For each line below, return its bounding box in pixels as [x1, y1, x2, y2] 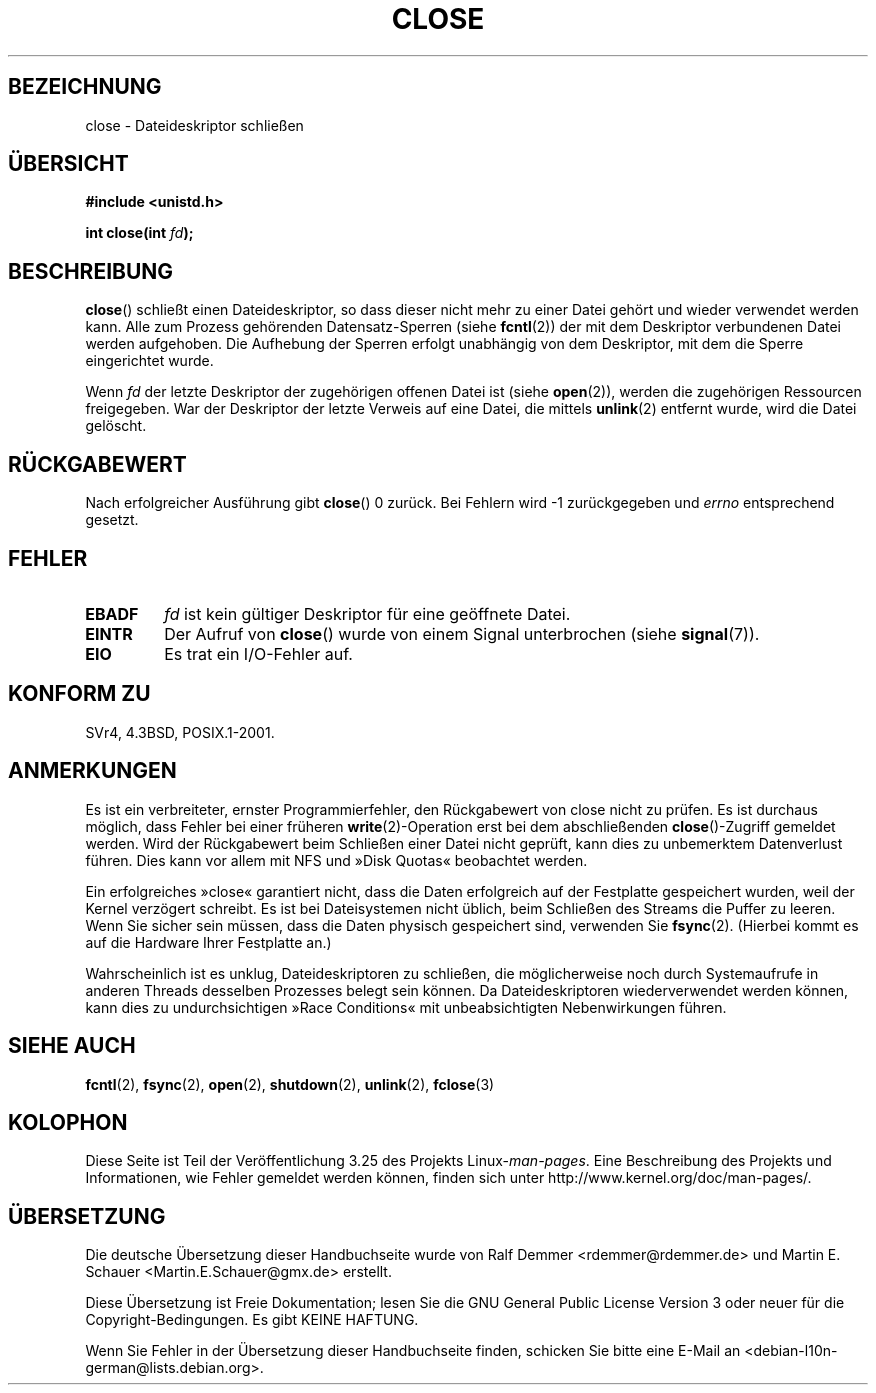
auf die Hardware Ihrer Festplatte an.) [85, 933, 332, 951]
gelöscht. [85, 417, 147, 435]
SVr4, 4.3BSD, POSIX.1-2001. [85, 723, 275, 741]
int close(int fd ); [85, 224, 194, 242]
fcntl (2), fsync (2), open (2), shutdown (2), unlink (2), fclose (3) [85, 1075, 495, 1093]
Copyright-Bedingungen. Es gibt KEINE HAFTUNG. [85, 1311, 419, 1329]
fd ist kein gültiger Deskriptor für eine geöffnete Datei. [164, 603, 571, 624]
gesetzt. [85, 511, 139, 529]
